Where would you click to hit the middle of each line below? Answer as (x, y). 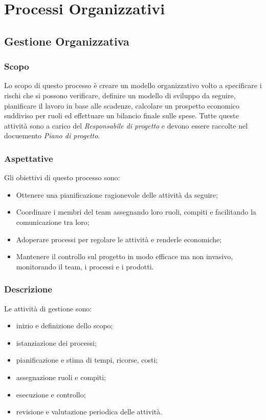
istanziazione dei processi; (56, 342)
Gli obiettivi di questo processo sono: (62, 177)
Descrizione (28, 289)
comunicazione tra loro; (53, 222)
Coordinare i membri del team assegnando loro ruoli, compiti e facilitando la (136, 212)
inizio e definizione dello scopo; (64, 325)
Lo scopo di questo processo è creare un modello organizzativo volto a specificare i (133, 85)
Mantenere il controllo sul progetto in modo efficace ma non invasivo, (125, 256)
